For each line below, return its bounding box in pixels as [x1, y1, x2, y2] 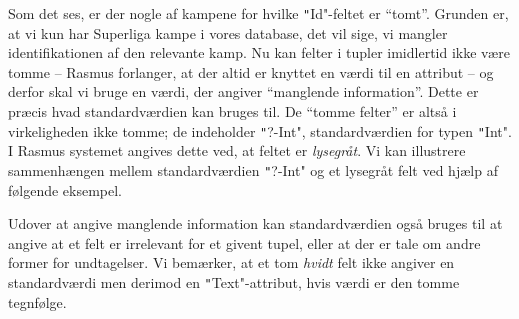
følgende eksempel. [8, 179, 123, 200]
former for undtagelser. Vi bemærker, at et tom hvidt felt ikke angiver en [8, 252, 455, 273]
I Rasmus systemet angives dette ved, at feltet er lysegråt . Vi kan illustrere [8, 140, 466, 161]
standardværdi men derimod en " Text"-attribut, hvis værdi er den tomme [8, 271, 460, 292]
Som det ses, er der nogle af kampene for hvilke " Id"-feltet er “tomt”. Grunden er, [8, 3, 509, 23]
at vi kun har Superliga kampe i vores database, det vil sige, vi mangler [8, 22, 448, 43]
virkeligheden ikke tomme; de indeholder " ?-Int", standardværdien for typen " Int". [8, 120, 512, 141]
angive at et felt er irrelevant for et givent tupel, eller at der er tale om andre [8, 232, 481, 253]
